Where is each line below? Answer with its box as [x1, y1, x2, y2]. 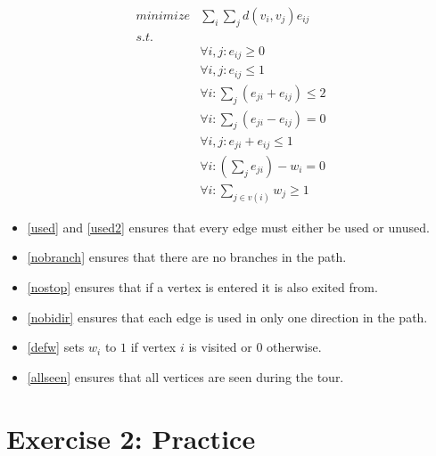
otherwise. [267, 338, 322, 356]
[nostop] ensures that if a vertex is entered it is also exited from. [27, 278, 378, 297]
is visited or [188, 338, 252, 356]
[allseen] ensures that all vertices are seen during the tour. [27, 367, 344, 386]
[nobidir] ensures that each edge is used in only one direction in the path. [27, 307, 428, 326]
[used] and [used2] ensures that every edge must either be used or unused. [27, 217, 430, 236]
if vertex [130, 338, 177, 356]
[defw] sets [27, 338, 85, 356]
